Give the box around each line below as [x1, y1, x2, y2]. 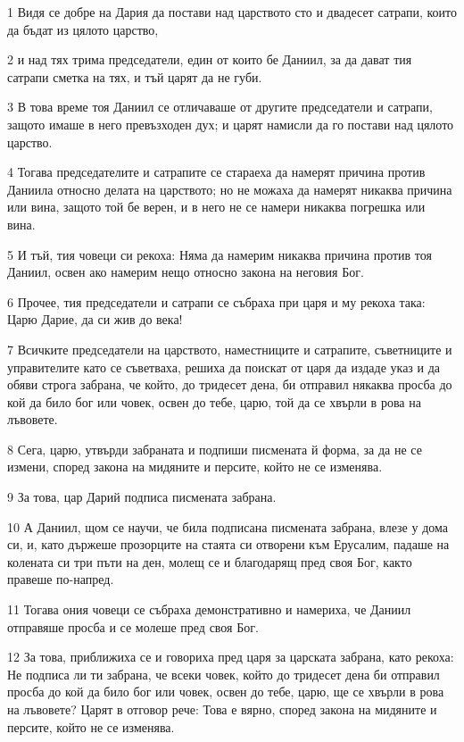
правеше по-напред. [7, 570, 114, 588]
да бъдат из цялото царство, [7, 20, 159, 38]
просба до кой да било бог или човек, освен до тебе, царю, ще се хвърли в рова [7, 682, 444, 701]
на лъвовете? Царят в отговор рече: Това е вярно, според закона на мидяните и [7, 700, 437, 718]
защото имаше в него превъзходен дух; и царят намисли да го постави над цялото [7, 114, 454, 133]
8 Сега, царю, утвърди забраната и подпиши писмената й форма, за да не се [7, 439, 422, 458]
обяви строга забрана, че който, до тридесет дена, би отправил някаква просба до [7, 375, 452, 394]
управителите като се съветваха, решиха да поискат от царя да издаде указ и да [7, 357, 441, 376]
